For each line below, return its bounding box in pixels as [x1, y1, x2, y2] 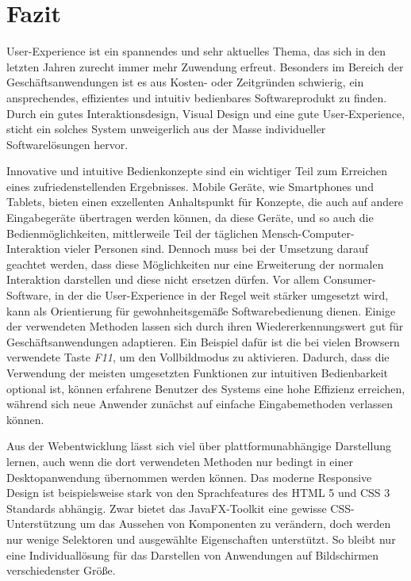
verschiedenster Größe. [6, 562, 116, 579]
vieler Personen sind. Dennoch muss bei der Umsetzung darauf [63, 240, 368, 257]
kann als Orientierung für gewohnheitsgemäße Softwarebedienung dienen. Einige [6, 302, 396, 319]
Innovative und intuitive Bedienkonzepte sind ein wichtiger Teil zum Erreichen [6, 162, 388, 179]
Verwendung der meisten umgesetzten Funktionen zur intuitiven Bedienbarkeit [6, 365, 388, 380]
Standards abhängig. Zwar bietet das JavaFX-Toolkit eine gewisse [6, 499, 327, 516]
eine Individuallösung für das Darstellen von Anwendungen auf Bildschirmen [6, 546, 379, 563]
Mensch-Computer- [261, 224, 355, 241]
